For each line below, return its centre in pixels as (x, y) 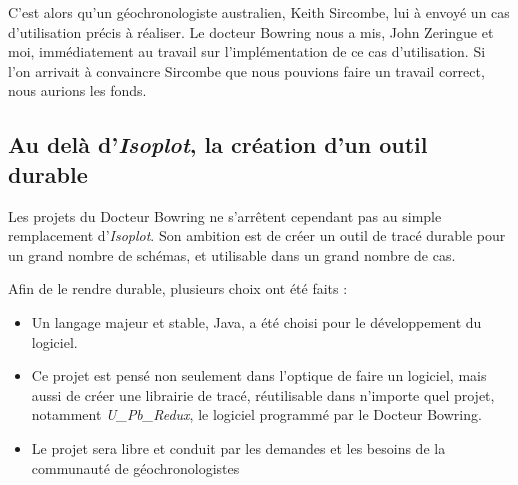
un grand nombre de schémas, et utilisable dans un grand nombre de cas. (232, 254)
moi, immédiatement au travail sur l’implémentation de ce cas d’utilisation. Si (247, 51)
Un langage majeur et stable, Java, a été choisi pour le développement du (256, 321)
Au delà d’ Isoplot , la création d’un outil (218, 144)
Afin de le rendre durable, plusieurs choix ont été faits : (178, 288)
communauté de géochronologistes (135, 467)
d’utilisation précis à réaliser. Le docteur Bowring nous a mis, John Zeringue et (251, 31)
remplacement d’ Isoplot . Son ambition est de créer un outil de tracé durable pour (257, 235)
